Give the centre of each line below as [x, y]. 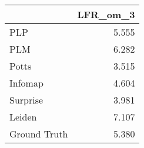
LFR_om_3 [106, 14]
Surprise [26, 100]
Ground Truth [39, 134]
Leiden [23, 117]
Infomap [26, 83]
